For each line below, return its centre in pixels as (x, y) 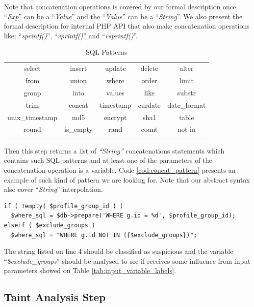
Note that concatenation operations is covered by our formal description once (120, 6)
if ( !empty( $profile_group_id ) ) (64, 206)
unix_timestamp (32, 117)
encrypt (115, 117)
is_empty (78, 129)
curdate (149, 105)
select (32, 68)
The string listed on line (40, 251)
